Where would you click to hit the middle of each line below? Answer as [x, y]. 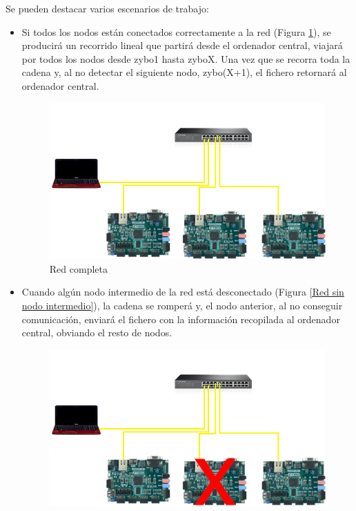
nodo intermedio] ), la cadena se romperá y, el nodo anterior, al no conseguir [182, 305]
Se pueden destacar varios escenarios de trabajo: [107, 8]
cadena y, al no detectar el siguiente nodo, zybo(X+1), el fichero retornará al [184, 72]
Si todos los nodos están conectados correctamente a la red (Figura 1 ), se [176, 31]
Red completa [78, 268]
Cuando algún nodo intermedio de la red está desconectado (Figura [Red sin [183, 292]
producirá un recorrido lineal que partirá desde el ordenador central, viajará [182, 45]
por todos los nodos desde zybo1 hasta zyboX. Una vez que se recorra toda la [186, 58]
